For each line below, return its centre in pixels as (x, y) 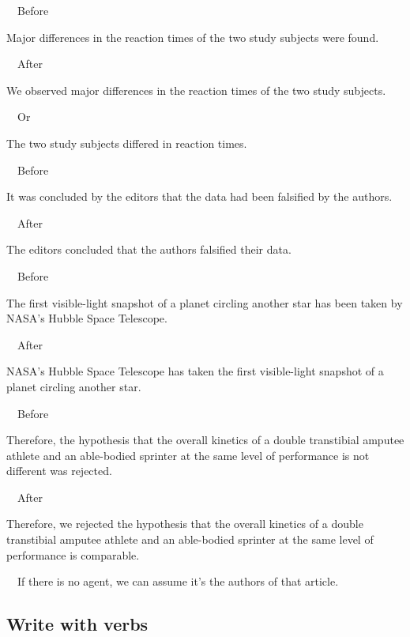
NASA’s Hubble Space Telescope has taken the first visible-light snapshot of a (195, 371)
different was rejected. (59, 471)
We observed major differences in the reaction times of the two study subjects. (196, 90)
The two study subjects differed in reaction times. (127, 143)
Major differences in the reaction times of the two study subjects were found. (193, 37)
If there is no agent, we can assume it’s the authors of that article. (178, 581)
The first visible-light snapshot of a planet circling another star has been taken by (205, 302)
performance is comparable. (73, 554)
